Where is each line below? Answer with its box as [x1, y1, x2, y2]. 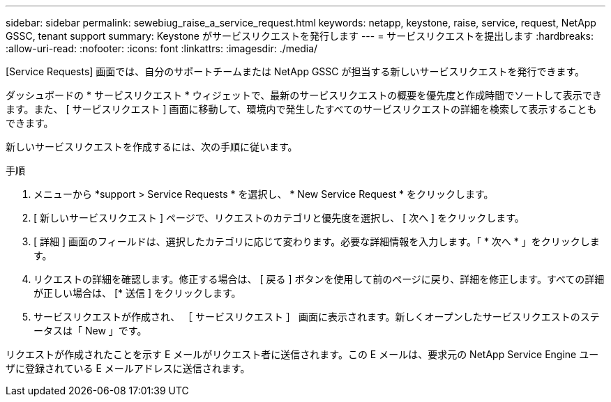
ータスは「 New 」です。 [33, 325, 147, 337]
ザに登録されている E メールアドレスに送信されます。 [6, 362, 250, 374]
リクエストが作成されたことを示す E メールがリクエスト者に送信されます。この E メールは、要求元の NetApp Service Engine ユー [6, 348, 599, 360]
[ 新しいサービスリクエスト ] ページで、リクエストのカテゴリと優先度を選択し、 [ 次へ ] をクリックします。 [33, 212, 525, 224]
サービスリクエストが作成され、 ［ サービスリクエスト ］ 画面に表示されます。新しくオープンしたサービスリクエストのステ [33, 311, 600, 323]
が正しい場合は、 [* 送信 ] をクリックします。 [33, 287, 241, 299]
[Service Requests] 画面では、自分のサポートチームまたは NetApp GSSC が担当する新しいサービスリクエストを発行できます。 [6, 65, 585, 77]
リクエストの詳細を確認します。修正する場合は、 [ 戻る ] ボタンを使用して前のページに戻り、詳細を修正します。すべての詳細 [33, 273, 605, 285]
